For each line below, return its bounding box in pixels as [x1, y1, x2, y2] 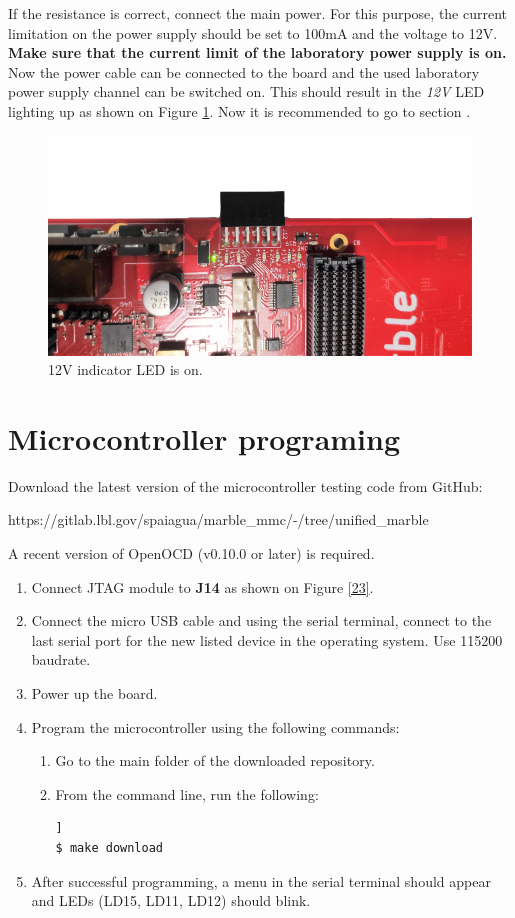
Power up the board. [31, 682, 158, 703]
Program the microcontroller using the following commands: [31, 716, 400, 737]
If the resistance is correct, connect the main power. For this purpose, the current [8, 3, 508, 23]
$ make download [55, 840, 163, 855]
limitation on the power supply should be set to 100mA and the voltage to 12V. [8, 22, 498, 43]
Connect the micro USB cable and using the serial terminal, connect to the [31, 610, 492, 631]
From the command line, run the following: [55, 783, 319, 804]
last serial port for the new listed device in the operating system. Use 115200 [31, 629, 503, 650]
